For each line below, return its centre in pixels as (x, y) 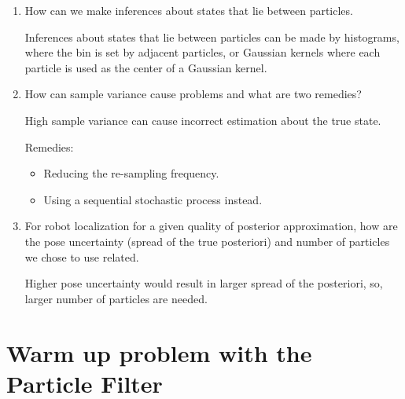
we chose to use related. (82, 256)
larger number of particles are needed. (116, 298)
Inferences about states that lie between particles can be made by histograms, (212, 37)
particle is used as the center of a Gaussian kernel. (146, 67)
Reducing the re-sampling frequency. (131, 173)
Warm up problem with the (159, 352)
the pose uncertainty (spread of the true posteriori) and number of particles (207, 241)
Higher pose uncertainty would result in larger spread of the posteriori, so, (204, 283)
